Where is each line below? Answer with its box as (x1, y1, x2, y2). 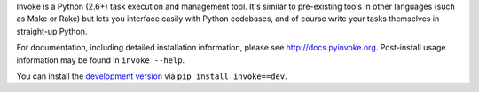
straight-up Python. (16, 26, 88, 36)
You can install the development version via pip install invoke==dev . (16, 71, 287, 81)
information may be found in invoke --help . (16, 54, 185, 65)
